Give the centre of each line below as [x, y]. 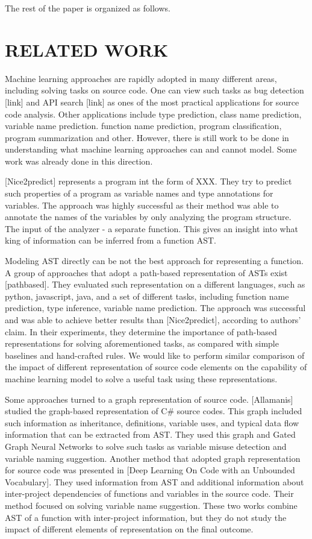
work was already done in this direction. [79, 161]
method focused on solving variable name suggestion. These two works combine [151, 505]
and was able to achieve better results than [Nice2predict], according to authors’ [153, 320]
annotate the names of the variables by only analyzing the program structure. [148, 217]
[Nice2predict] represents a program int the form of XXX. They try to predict [148, 181]
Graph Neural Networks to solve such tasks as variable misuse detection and [146, 446]
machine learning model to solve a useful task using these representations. [141, 378]
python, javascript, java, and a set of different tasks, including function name [147, 296]
